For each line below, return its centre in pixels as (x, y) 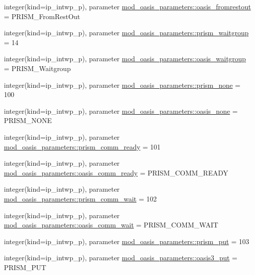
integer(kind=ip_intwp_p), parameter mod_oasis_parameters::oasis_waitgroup (125, 59)
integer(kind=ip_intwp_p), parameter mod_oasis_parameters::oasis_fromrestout (127, 6)
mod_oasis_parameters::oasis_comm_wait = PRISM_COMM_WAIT (111, 225)
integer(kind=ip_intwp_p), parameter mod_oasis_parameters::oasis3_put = (121, 258)
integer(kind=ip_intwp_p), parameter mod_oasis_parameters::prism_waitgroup (126, 33)
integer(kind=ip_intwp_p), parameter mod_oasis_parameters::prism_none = (122, 85)
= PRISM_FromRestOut (42, 16)
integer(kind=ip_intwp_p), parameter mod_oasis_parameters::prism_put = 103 (127, 241)
